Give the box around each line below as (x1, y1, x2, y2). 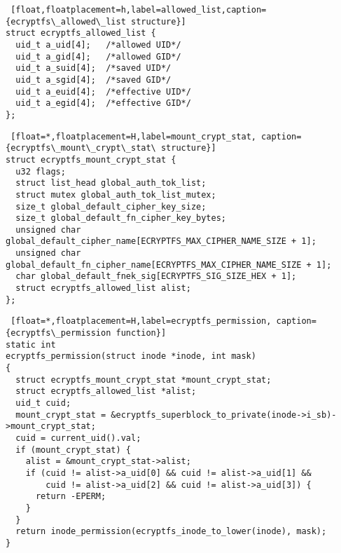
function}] (116, 328, 167, 339)
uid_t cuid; (15, 398, 71, 408)
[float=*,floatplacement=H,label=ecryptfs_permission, (11, 316, 272, 327)
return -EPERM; (35, 491, 106, 502)
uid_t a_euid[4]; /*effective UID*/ (15, 86, 191, 97)
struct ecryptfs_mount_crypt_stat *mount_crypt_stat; (15, 374, 272, 385)
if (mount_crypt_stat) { (15, 444, 131, 455)
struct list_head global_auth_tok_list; (15, 178, 207, 189)
